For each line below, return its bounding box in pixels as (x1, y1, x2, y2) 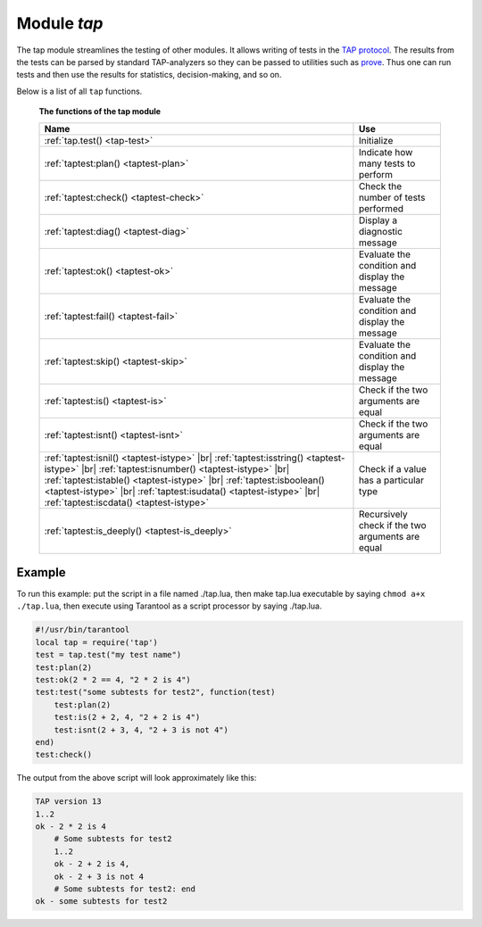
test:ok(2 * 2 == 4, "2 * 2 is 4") (35, 675, 191, 684)
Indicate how (358, 145, 413, 158)
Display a (358, 214, 397, 227)
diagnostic (358, 225, 403, 237)
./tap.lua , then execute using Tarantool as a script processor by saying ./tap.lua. (16, 600, 322, 611)
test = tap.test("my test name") (35, 650, 182, 660)
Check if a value (358, 462, 428, 475)
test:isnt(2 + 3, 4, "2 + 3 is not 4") (54, 724, 229, 735)
